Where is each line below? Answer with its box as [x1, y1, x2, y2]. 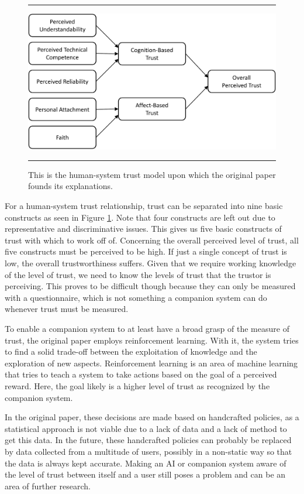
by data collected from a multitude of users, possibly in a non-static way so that [5, 445, 292, 457]
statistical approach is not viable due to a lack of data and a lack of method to [5, 422, 287, 434]
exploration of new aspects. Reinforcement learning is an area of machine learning [5, 356, 298, 369]
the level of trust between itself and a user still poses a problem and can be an [5, 468, 286, 481]
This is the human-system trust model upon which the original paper [28, 168, 276, 180]
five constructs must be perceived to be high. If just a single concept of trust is [5, 245, 287, 258]
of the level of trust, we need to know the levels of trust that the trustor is [5, 268, 271, 280]
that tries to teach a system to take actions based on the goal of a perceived [5, 368, 277, 380]
